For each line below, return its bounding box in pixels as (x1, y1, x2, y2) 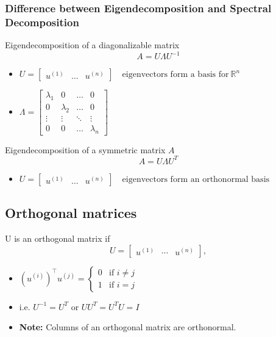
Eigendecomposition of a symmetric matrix (5, 143, 166, 156)
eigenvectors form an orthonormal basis (122, 175, 270, 184)
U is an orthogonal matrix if (5, 232, 110, 245)
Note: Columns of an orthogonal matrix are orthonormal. (19, 321, 236, 333)
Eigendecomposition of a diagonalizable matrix (5, 38, 180, 51)
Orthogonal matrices (5, 203, 137, 222)
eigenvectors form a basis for (122, 70, 229, 79)
